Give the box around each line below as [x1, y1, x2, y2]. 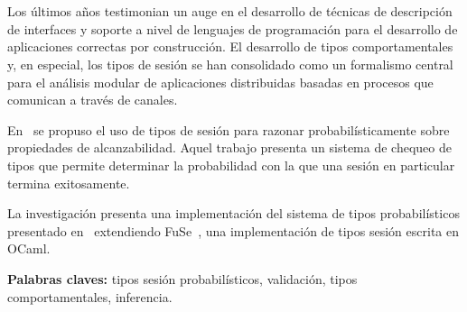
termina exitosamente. [7, 173, 130, 192]
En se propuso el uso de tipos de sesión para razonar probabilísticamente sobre [7, 120, 450, 139]
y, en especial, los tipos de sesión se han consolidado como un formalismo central [7, 54, 453, 73]
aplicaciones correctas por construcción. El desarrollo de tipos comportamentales [7, 37, 453, 56]
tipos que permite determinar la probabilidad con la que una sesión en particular [7, 155, 455, 174]
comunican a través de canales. [7, 90, 178, 109]
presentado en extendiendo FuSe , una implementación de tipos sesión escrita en [7, 221, 459, 240]
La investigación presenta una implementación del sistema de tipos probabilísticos [7, 204, 460, 223]
